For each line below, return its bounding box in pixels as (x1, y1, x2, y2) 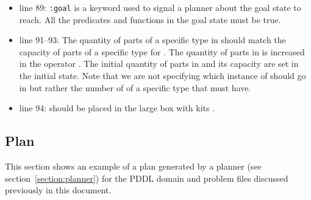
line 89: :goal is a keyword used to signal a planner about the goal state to (19, 1, 301, 13)
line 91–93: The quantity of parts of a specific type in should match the (19, 33, 286, 46)
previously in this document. (5, 184, 112, 196)
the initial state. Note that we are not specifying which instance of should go (19, 69, 306, 82)
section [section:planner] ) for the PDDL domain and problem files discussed (5, 171, 288, 184)
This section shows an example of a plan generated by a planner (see (5, 160, 262, 173)
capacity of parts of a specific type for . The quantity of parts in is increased (19, 45, 305, 58)
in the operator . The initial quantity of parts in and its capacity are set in (19, 57, 299, 70)
